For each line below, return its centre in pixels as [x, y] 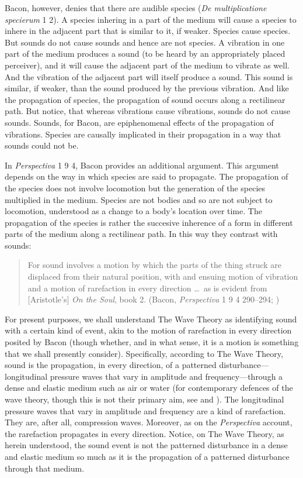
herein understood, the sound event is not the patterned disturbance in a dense [146, 445]
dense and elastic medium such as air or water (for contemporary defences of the [149, 388]
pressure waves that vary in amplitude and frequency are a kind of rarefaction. [145, 410]
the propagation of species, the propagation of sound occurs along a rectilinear [145, 99]
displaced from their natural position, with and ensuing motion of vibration [163, 276]
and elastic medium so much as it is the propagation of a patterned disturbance [147, 456]
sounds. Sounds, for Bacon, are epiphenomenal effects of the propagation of [139, 122]
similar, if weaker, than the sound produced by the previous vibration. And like [147, 88]
